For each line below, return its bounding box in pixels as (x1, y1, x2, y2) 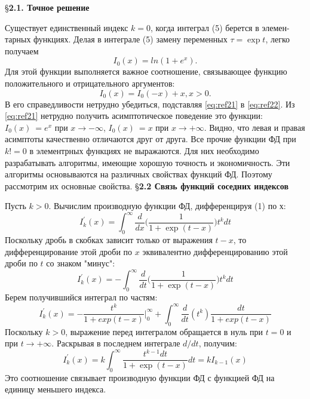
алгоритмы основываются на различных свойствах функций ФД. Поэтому (5, 168, 272, 180)
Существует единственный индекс (5, 21, 128, 33)
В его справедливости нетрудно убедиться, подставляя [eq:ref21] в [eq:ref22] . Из (5, 97, 295, 110)
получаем (5, 44, 39, 57)
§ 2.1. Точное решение (5, 1, 90, 13)
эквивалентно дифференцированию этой (142, 245, 288, 257)
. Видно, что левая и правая (204, 121, 305, 133)
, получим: (198, 337, 237, 349)
